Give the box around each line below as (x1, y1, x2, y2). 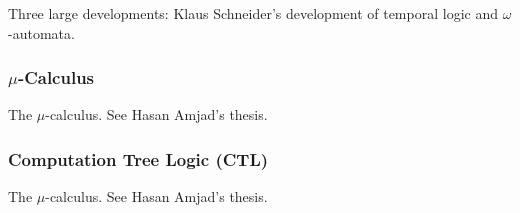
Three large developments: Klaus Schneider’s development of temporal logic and (8, 3, 498, 23)
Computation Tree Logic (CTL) (8, 146, 269, 171)
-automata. (8, 22, 75, 43)
